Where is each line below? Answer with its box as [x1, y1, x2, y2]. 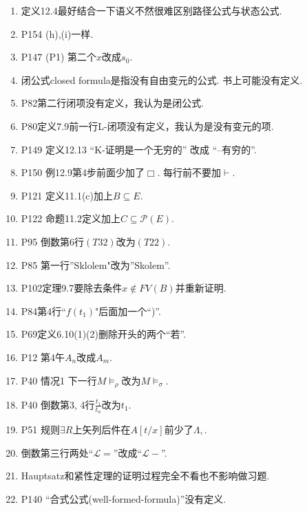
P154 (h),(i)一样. [21, 26, 94, 41]
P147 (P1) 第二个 [21, 50, 97, 64]
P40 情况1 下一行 [21, 373, 97, 387]
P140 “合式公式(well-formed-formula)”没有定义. [21, 491, 226, 505]
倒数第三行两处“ [21, 445, 94, 459]
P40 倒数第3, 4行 [21, 397, 95, 411]
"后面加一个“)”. [95, 303, 161, 318]
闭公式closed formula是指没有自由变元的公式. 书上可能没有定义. [21, 72, 303, 87]
